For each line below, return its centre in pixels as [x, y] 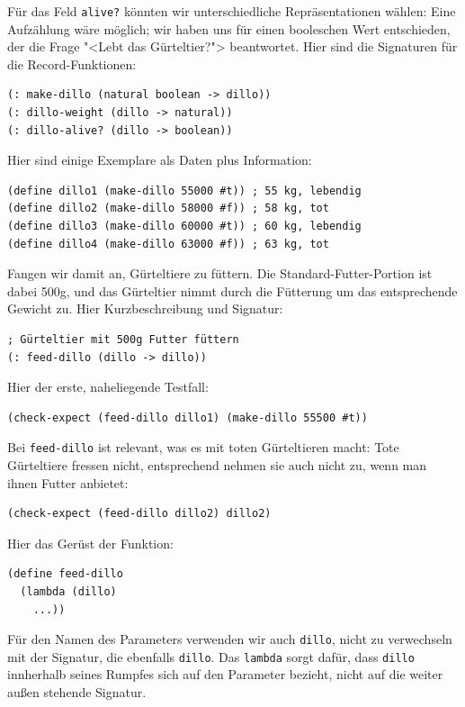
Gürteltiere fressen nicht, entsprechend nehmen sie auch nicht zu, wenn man [217, 465]
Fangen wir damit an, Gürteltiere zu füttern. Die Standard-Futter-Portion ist [220, 273]
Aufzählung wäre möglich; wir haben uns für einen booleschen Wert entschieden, [229, 28]
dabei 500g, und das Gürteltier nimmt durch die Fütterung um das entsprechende [232, 290]
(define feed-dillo [65, 574]
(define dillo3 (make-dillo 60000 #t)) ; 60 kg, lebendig [184, 226]
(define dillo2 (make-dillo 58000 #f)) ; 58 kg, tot [168, 208]
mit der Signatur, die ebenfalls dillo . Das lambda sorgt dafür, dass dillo [211, 656]
